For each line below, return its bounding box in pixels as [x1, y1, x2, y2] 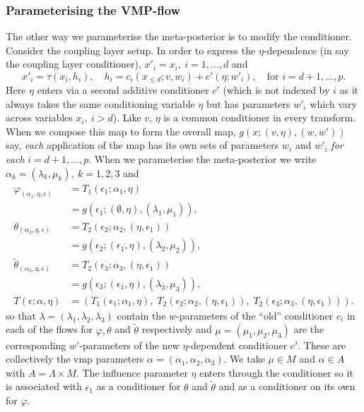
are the [293, 322, 324, 337]
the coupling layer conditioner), [6, 56, 141, 71]
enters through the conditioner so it [199, 365, 353, 380]
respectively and [141, 322, 212, 337]
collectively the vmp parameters [6, 351, 144, 366]
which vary [310, 96, 357, 111]
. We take [223, 351, 265, 366]
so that [6, 308, 36, 322]
